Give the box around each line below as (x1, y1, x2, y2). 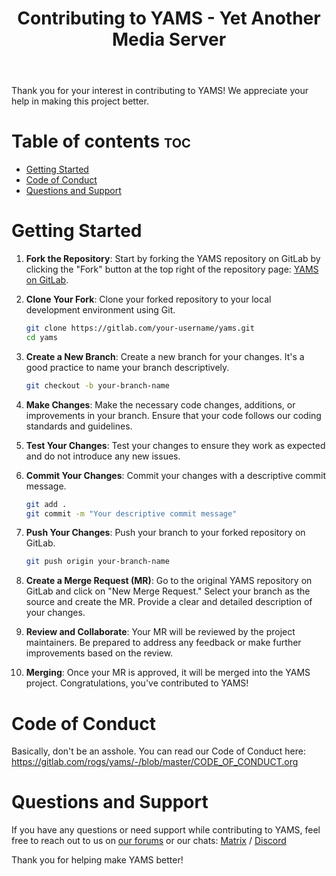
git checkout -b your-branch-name (25, 380, 170, 391)
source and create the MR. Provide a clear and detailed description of (25, 596, 313, 608)
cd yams (25, 332, 58, 342)
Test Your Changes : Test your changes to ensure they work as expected (25, 439, 326, 451)
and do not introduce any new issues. (25, 450, 181, 462)
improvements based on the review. (25, 647, 174, 659)
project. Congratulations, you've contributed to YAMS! (25, 677, 249, 689)
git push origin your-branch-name (25, 557, 170, 567)
